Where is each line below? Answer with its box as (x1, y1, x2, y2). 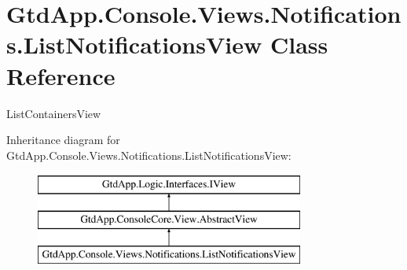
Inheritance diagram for (6, 131, 120, 148)
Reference (6, 59, 115, 91)
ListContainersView (6, 105, 101, 121)
